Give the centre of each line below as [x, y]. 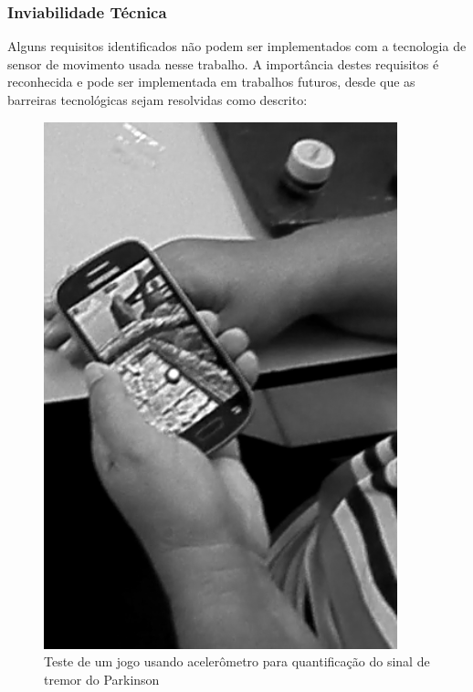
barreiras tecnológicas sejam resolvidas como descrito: [158, 100]
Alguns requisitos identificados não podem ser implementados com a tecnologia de [237, 46]
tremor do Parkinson [102, 679]
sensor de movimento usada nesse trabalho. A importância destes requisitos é [223, 63]
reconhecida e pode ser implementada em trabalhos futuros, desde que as [211, 82]
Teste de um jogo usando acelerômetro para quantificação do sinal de [237, 661]
